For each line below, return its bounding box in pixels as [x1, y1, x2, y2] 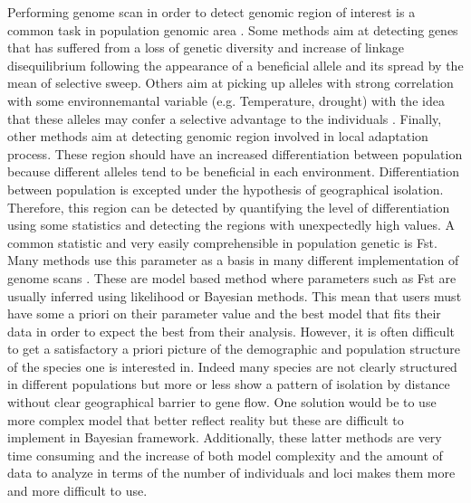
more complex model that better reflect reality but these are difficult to [7, 410, 404, 429]
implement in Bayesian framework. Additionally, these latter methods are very [7, 428, 442, 447]
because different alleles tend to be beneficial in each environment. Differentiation [7, 162, 459, 181]
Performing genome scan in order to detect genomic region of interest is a [7, 3, 416, 21]
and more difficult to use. [7, 481, 148, 500]
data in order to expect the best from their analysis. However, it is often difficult [7, 321, 455, 340]
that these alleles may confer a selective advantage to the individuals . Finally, [7, 109, 442, 128]
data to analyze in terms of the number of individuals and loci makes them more [7, 463, 456, 482]
